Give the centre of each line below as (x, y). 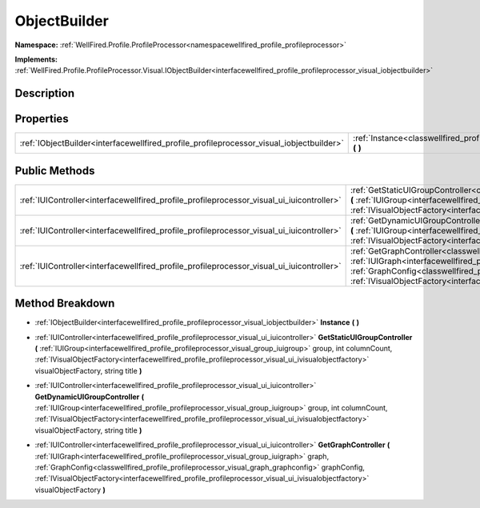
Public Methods (55, 171)
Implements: (36, 59)
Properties (42, 119)
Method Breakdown (65, 304)
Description (45, 93)
